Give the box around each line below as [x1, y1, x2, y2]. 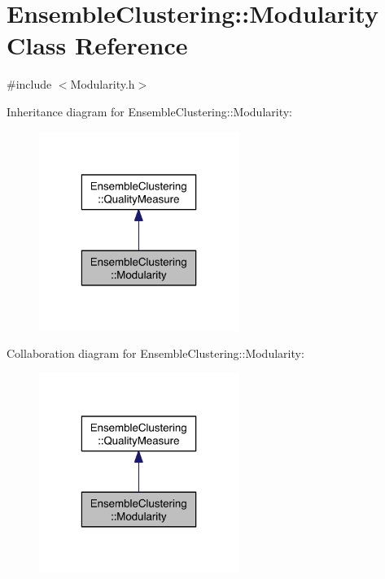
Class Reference [7, 28, 188, 62]
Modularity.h [70, 76, 135, 93]
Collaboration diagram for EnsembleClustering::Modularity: [7, 345, 304, 362]
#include [7, 76, 52, 93]
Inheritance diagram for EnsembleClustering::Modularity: [7, 102, 292, 120]
